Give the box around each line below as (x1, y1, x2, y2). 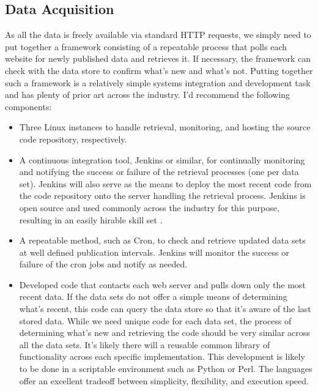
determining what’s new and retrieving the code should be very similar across (19, 326, 310, 339)
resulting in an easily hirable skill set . (19, 213, 163, 226)
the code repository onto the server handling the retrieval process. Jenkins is (19, 189, 306, 202)
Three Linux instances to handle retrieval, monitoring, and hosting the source (19, 121, 311, 133)
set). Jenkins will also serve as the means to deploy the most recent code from (19, 177, 312, 190)
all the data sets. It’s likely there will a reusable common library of (19, 338, 270, 351)
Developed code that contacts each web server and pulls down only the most (19, 278, 306, 291)
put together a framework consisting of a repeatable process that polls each (5, 40, 287, 53)
